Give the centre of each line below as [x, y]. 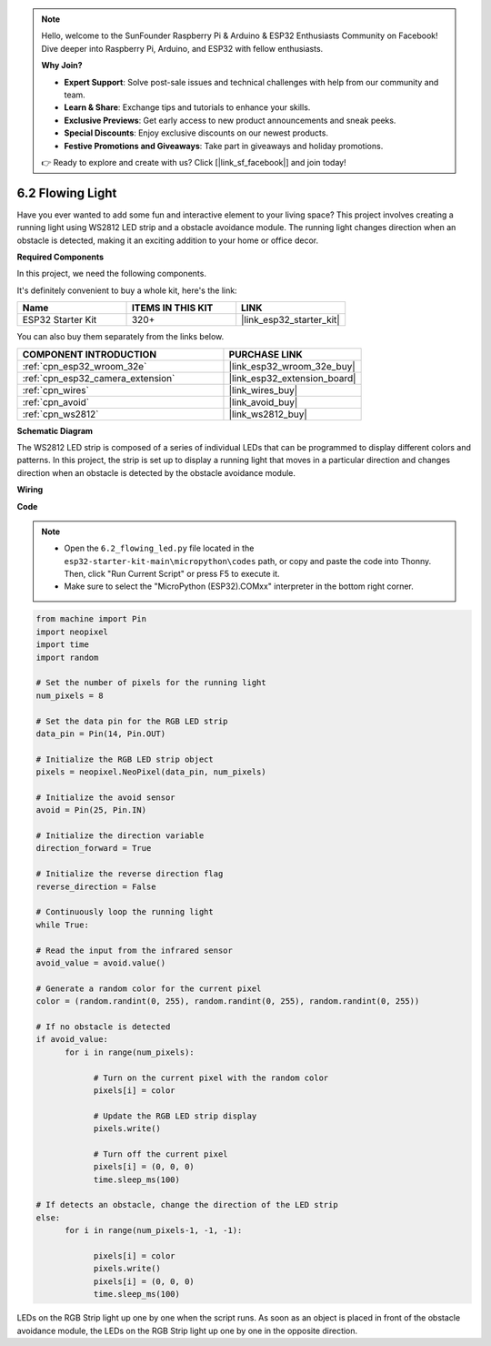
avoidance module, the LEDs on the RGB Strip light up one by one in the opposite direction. [187, 1331]
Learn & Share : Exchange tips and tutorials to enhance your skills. [187, 107]
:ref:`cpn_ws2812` [60, 414]
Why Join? [62, 66]
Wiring [30, 490]
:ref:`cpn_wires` [56, 390]
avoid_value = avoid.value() [101, 963]
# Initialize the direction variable [120, 836]
